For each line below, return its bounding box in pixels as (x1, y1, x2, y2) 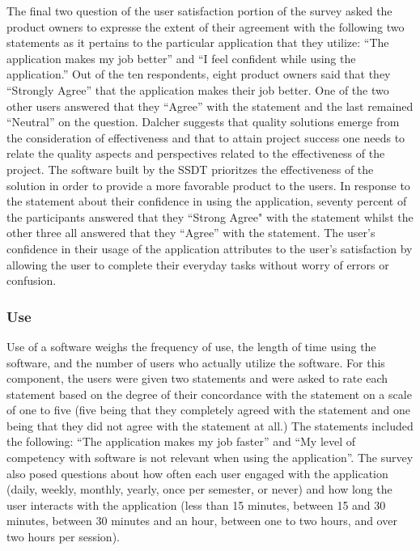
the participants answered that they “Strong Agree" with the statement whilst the (6, 208, 414, 225)
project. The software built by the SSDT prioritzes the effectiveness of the (6, 160, 374, 177)
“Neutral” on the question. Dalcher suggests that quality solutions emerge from (6, 113, 400, 130)
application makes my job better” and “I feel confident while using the (6, 49, 356, 66)
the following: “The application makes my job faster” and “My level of (6, 433, 356, 450)
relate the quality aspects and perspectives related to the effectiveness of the (6, 145, 385, 162)
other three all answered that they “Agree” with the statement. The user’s (6, 224, 375, 241)
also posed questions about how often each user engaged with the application (6, 464, 388, 481)
